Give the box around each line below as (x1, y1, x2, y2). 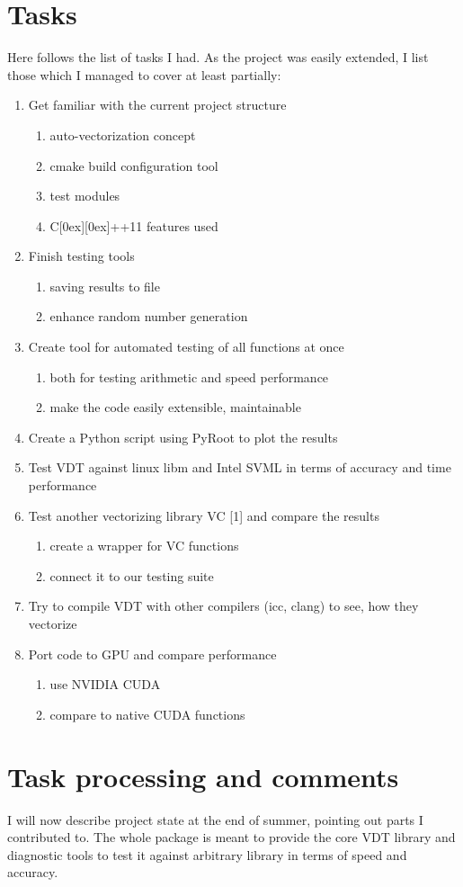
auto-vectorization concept (49, 125, 196, 144)
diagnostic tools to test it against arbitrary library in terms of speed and (7, 845, 407, 864)
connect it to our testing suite (49, 566, 214, 585)
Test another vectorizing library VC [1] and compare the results (28, 506, 379, 524)
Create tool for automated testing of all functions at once (28, 337, 344, 356)
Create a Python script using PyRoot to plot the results (28, 427, 338, 446)
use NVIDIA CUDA (49, 675, 161, 694)
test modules (49, 186, 120, 205)
